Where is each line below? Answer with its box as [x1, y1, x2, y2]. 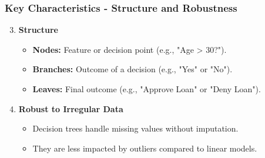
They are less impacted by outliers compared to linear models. [32, 142, 257, 154]
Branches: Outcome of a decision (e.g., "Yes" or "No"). [32, 63, 233, 75]
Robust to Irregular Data [18, 102, 123, 115]
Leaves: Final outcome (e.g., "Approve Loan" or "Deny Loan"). [32, 83, 261, 95]
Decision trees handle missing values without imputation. [32, 122, 239, 135]
